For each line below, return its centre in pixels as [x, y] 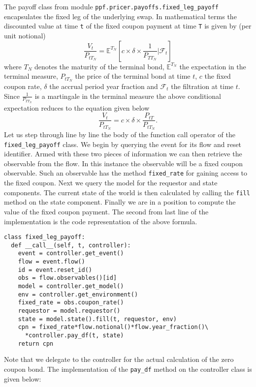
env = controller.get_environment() [78, 294]
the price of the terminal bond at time [133, 76]
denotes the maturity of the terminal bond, [99, 66]
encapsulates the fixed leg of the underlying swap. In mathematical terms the [120, 16]
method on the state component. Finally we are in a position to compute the [120, 202]
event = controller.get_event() [71, 253]
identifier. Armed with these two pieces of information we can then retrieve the [123, 154]
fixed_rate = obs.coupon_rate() [71, 303]
